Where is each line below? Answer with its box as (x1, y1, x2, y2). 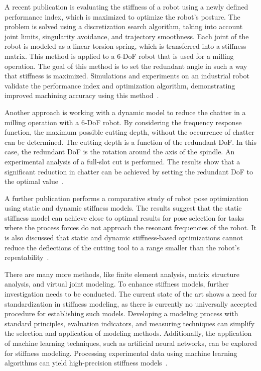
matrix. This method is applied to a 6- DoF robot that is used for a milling (5, 50, 234, 61)
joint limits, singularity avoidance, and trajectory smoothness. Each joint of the (5, 31, 249, 41)
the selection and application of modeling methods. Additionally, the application (5, 328, 252, 338)
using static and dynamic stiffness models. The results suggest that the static (5, 203, 242, 213)
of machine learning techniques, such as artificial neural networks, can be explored (5, 338, 257, 348)
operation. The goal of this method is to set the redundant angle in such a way (5, 60, 247, 71)
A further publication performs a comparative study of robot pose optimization (5, 193, 248, 203)
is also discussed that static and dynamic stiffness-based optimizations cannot (5, 232, 243, 243)
